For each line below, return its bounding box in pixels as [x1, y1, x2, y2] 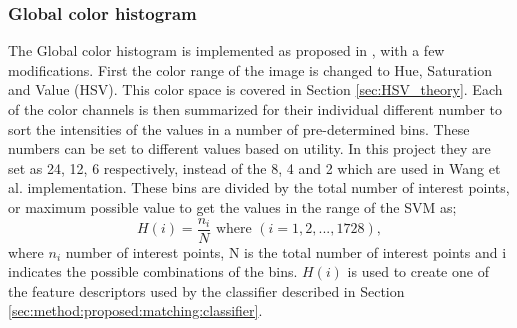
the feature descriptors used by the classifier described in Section [8, 280, 405, 301]
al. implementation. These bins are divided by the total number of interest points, [8, 177, 510, 198]
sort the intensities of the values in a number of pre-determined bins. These [8, 118, 470, 139]
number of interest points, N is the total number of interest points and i [65, 241, 507, 262]
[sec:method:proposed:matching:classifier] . [8, 300, 263, 321]
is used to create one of [347, 261, 489, 282]
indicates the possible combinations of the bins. [8, 261, 298, 282]
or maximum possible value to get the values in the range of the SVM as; [8, 196, 457, 217]
